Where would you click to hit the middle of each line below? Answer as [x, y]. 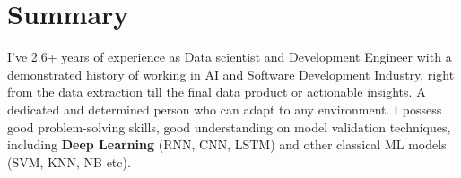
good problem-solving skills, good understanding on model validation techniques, [229, 127]
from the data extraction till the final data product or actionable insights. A [217, 92]
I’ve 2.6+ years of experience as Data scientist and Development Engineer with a [230, 57]
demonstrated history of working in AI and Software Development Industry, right [231, 74]
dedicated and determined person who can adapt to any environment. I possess [225, 109]
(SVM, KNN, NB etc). [69, 161]
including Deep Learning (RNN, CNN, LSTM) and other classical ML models [227, 144]
